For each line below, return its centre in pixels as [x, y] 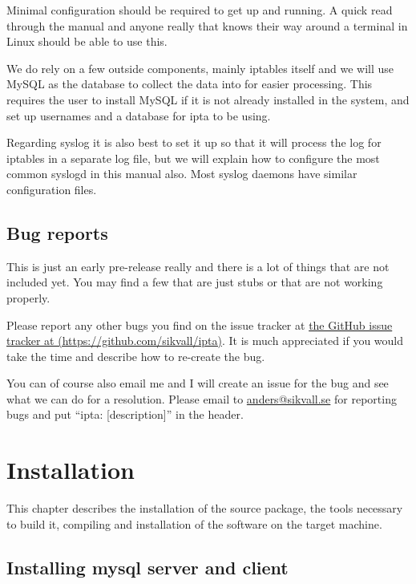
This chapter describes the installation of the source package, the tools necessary [205, 508]
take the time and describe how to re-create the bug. [136, 356]
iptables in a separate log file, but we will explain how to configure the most [193, 158]
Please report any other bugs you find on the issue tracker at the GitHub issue [200, 324]
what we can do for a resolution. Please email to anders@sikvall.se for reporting [202, 398]
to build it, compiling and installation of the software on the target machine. [194, 523]
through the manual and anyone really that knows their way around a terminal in [207, 25]
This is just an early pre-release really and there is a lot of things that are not [198, 266]
